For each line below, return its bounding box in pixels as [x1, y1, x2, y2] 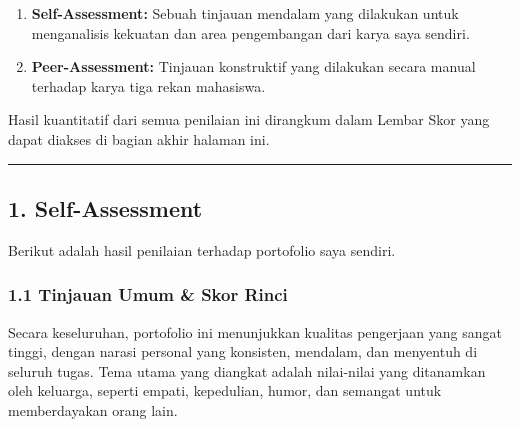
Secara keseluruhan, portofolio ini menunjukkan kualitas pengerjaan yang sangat [8, 321, 502, 342]
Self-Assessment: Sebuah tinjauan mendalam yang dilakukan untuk [31, 3, 459, 23]
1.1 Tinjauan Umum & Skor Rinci [8, 282, 288, 307]
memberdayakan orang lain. [8, 399, 178, 420]
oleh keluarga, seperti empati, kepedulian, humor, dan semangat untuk [8, 380, 442, 401]
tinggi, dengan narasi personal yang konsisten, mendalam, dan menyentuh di [8, 341, 478, 362]
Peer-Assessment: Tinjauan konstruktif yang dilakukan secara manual [31, 56, 476, 77]
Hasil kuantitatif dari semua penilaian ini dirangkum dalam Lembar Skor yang [8, 109, 490, 130]
